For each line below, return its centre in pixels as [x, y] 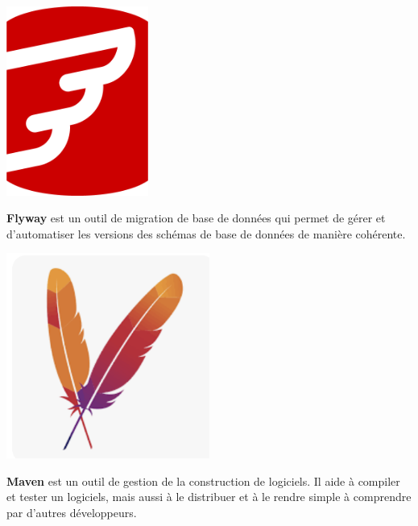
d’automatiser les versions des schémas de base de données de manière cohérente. [206, 233]
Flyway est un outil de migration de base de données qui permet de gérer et [196, 218]
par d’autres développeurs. [72, 513]
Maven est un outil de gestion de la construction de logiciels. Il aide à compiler [203, 480]
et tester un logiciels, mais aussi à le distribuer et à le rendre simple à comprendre [209, 497]
